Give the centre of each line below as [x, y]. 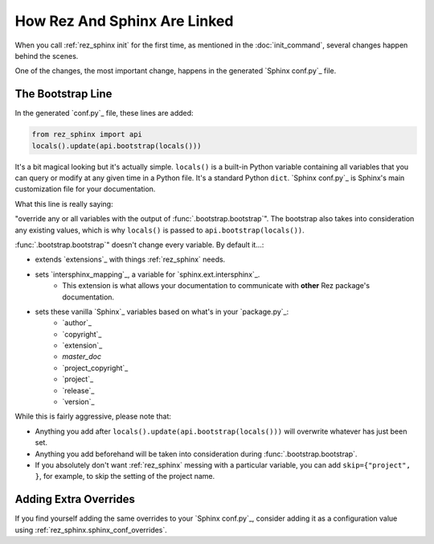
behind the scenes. [47, 56]
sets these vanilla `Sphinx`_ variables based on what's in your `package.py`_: [162, 311]
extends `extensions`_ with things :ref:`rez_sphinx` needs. [130, 260]
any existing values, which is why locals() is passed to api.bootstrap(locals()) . [160, 230]
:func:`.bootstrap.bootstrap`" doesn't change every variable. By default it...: [139, 245]
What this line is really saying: [64, 204]
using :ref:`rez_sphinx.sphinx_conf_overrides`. [91, 530]
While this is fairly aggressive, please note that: [93, 416]
